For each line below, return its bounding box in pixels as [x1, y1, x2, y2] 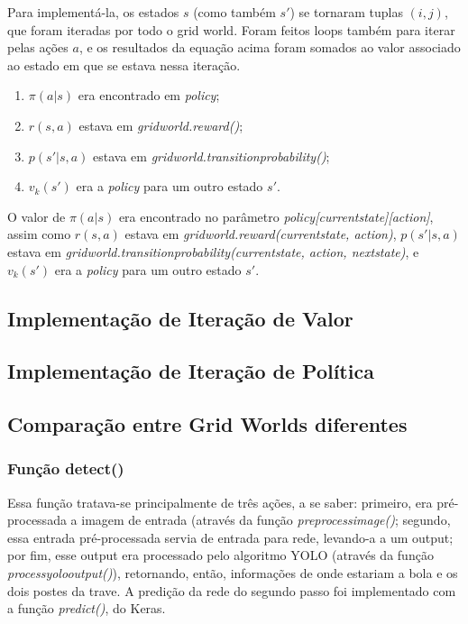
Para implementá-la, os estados [7, 3, 179, 21]
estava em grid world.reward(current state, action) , [124, 225, 397, 243]
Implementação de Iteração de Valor [7, 304, 353, 332]
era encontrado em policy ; [78, 86, 220, 105]
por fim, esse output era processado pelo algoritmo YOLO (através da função [7, 546, 434, 564]
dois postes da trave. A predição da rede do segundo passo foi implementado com [7, 581, 456, 600]
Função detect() [7, 457, 124, 480]
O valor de [7, 206, 66, 225]
